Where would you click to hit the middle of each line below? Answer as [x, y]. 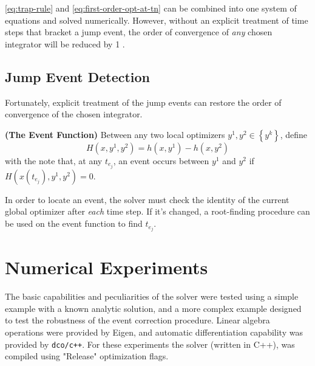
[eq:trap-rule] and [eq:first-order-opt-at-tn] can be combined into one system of [151, 8]
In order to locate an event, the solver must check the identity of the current [147, 199]
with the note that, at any [54, 160]
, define [294, 134]
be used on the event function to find [74, 223]
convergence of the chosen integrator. [74, 114]
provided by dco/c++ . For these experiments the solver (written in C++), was [150, 344]
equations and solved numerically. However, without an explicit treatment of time [157, 20]
